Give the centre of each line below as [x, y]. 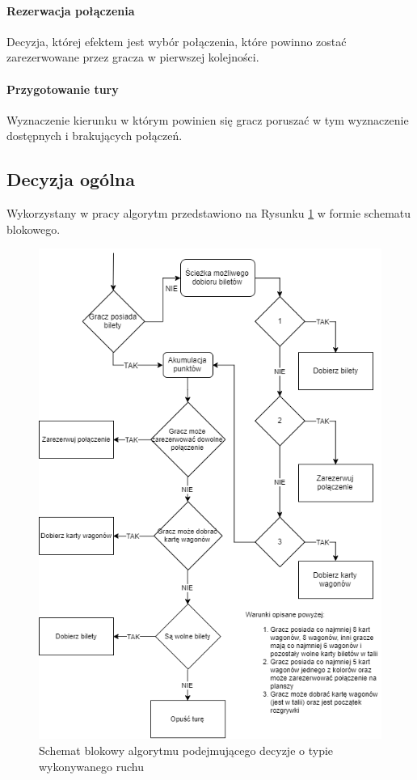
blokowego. [34, 229]
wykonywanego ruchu [91, 766]
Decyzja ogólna [71, 179]
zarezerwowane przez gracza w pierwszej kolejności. [133, 57]
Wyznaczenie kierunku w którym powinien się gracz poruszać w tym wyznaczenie [208, 119]
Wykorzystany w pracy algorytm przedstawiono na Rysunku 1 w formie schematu [209, 213]
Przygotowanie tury [63, 89]
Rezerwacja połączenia [71, 10]
